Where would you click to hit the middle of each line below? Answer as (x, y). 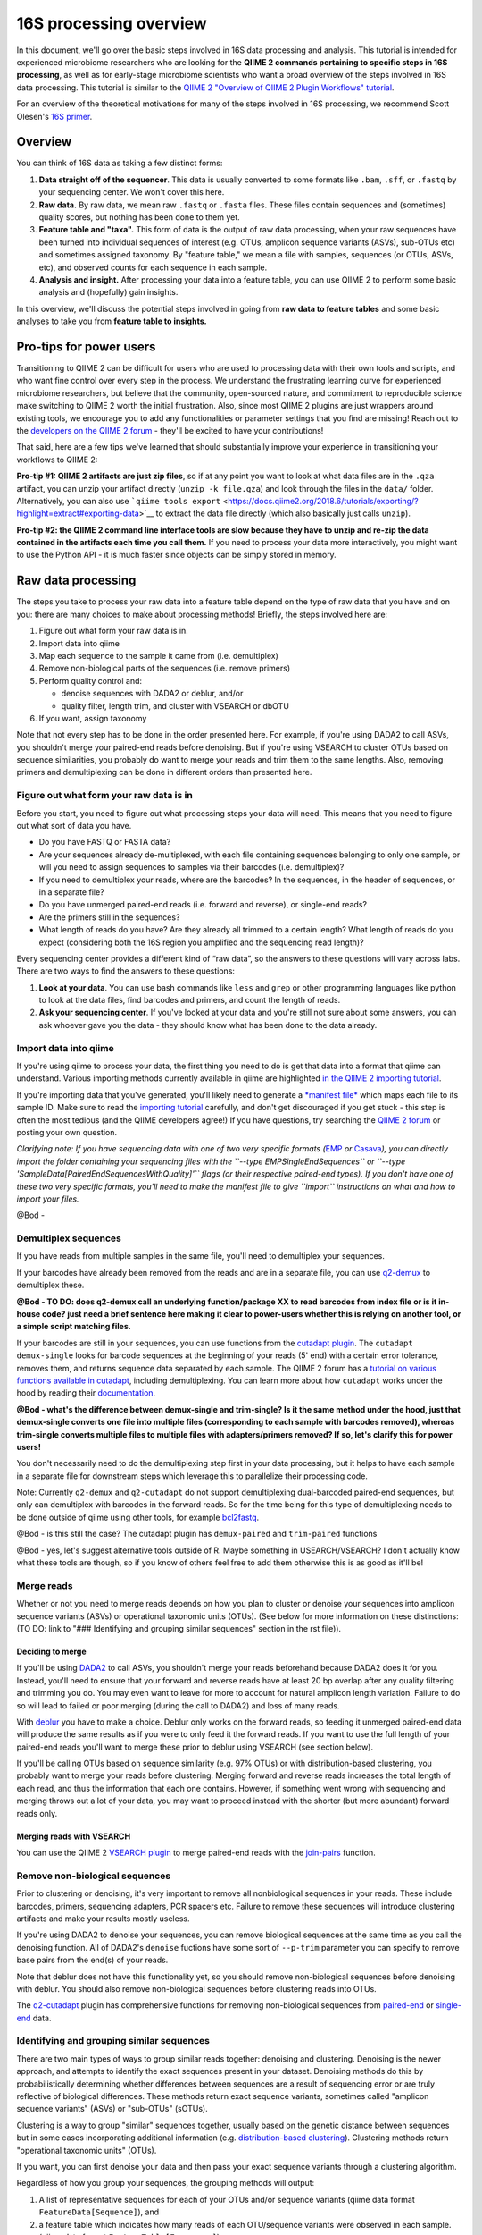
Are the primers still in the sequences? (109, 917)
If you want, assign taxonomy (93, 718)
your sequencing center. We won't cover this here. (132, 192)
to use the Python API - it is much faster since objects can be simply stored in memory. (176, 555)
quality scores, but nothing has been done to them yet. (139, 217)
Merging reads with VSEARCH (74, 1836)
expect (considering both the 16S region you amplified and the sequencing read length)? (202, 942)
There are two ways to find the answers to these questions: (126, 971)
